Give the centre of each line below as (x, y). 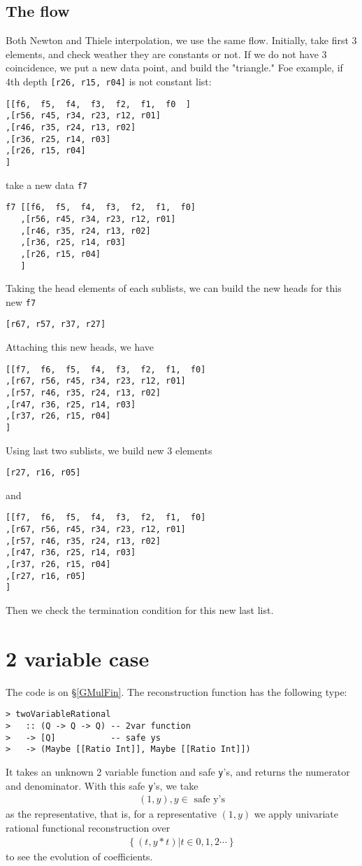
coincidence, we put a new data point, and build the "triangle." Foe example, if (174, 68)
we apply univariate (296, 814)
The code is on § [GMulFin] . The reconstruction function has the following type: (176, 691)
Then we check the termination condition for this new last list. (140, 610)
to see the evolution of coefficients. (79, 856)
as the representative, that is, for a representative (111, 814)
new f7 (21, 301)
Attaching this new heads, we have (80, 347)
